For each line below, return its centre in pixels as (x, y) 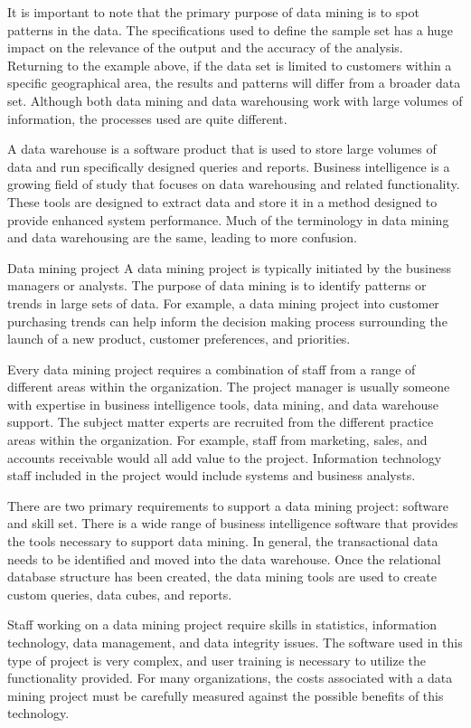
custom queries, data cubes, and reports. (120, 594)
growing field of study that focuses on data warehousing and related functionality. (234, 184)
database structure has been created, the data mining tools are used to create (222, 577)
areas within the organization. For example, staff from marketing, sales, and (217, 440)
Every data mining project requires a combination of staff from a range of (212, 369)
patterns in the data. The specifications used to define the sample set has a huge (230, 29)
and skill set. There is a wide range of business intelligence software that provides (233, 523)
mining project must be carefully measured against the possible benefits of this (226, 695)
